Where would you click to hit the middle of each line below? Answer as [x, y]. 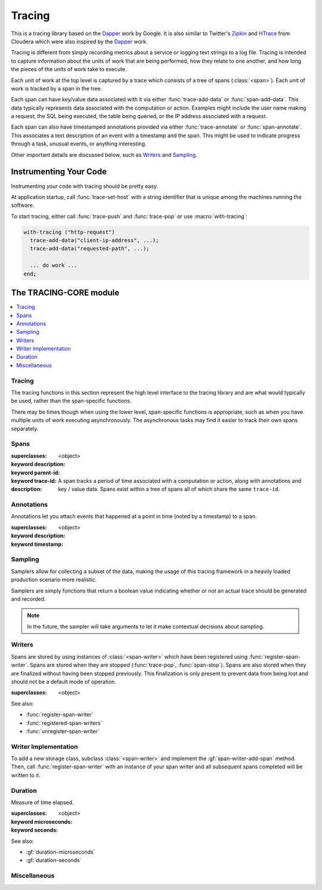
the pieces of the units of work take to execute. [69, 69]
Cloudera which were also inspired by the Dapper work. [79, 41]
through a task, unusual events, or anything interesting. [79, 144]
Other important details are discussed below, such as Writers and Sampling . [104, 154]
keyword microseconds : [42, 821]
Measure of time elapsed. [42, 802]
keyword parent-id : [35, 472]
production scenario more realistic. [54, 580]
